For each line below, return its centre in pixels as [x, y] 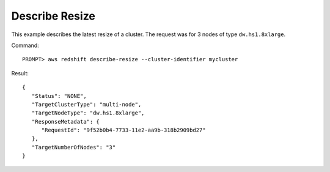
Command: [25, 45]
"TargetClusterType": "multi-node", [86, 104]
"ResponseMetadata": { [66, 122]
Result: [20, 73]
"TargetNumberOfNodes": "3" [74, 147]
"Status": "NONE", [59, 96]
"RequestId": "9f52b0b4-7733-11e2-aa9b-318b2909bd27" [123, 130]
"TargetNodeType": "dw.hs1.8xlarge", [88, 113]
